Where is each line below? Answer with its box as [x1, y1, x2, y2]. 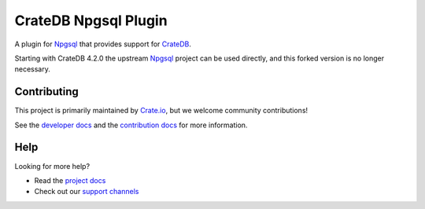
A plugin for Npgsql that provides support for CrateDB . [14, 39, 192, 49]
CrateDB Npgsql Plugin [14, 12, 168, 29]
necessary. [14, 64, 51, 74]
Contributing [14, 85, 79, 98]
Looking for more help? [14, 161, 91, 170]
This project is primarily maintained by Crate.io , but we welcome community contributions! [14, 106, 309, 115]
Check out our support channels [34, 187, 139, 196]
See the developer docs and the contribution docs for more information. [14, 120, 248, 130]
